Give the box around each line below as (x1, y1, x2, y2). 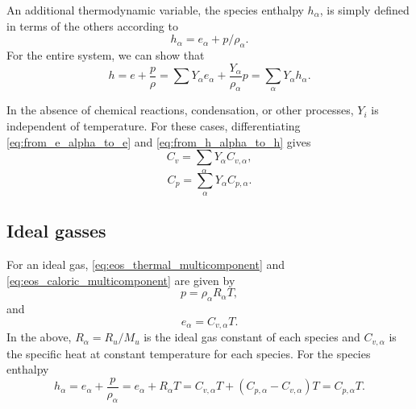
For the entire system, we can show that (6, 46, 205, 63)
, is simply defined (319, 2, 410, 18)
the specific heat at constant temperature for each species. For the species (6, 345, 371, 361)
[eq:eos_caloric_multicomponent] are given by (6, 271, 235, 288)
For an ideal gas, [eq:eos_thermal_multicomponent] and (6, 256, 285, 273)
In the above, (6, 328, 72, 345)
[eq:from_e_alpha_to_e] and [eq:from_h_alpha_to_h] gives (6, 133, 311, 150)
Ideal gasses (6, 218, 106, 243)
